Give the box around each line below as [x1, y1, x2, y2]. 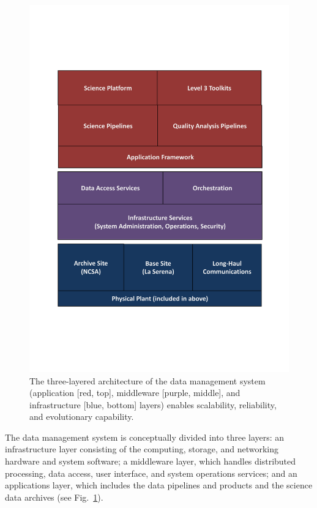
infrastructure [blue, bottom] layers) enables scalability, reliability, [29, 398, 277, 411]
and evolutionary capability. [29, 410, 134, 423]
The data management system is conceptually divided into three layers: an [5, 430, 285, 443]
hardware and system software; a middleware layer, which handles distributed [5, 455, 296, 468]
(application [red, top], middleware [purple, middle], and [29, 386, 241, 399]
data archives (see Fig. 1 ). [5, 490, 103, 503]
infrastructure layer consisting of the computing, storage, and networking [5, 443, 279, 455]
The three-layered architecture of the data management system [29, 374, 266, 387]
